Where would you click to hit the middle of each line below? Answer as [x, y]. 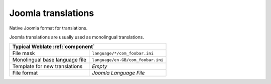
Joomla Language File [118, 73]
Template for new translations [47, 66]
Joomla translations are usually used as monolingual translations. [77, 37]
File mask [24, 53]
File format [25, 73]
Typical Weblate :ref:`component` [53, 46]
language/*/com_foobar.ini [123, 53]
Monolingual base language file [49, 60]
